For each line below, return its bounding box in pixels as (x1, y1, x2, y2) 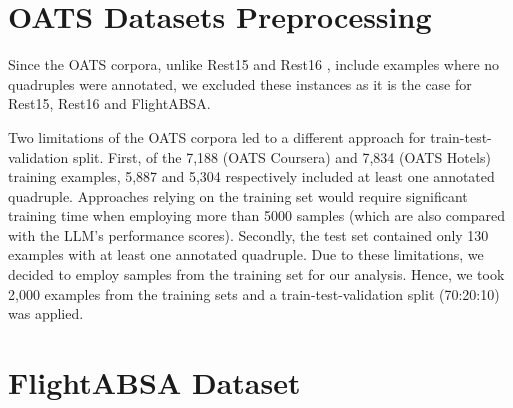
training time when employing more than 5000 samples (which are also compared (8, 205, 505, 226)
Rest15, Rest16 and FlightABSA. (8, 93, 211, 114)
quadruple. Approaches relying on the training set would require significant (8, 185, 468, 206)
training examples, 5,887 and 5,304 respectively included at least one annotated (8, 166, 495, 187)
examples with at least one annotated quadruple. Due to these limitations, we (8, 244, 484, 265)
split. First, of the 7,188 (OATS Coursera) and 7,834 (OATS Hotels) (72, 146, 491, 167)
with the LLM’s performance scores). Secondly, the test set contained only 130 (8, 224, 489, 245)
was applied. (8, 303, 84, 324)
